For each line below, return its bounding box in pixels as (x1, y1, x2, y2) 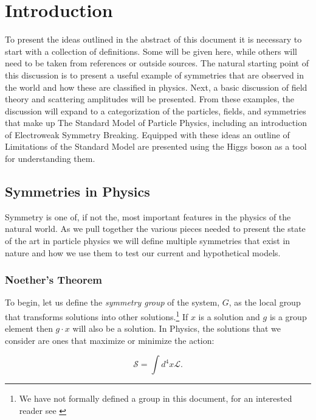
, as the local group (228, 296, 301, 309)
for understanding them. (5, 152, 95, 165)
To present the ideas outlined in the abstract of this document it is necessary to (5, 33, 302, 46)
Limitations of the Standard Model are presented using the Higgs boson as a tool (5, 140, 307, 153)
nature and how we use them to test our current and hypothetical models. (5, 246, 281, 259)
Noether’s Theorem (5, 272, 102, 287)
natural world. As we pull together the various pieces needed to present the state (5, 222, 306, 235)
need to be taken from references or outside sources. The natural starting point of (5, 57, 309, 69)
